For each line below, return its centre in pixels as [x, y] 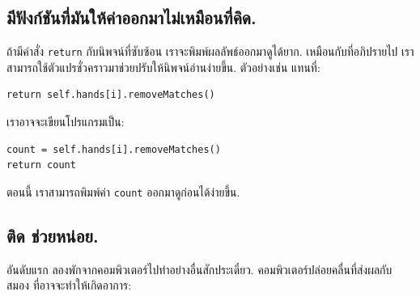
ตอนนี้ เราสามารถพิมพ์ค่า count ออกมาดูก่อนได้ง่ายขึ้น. [123, 191]
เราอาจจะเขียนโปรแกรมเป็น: [66, 122]
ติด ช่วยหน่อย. [53, 235]
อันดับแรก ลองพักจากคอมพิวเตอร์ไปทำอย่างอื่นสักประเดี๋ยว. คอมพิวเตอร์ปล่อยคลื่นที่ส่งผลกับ [199, 269]
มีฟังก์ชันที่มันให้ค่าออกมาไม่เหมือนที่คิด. [132, 17]
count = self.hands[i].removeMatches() [114, 149]
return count [41, 165]
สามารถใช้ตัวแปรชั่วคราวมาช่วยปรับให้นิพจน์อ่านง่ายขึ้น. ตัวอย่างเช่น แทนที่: [163, 67]
